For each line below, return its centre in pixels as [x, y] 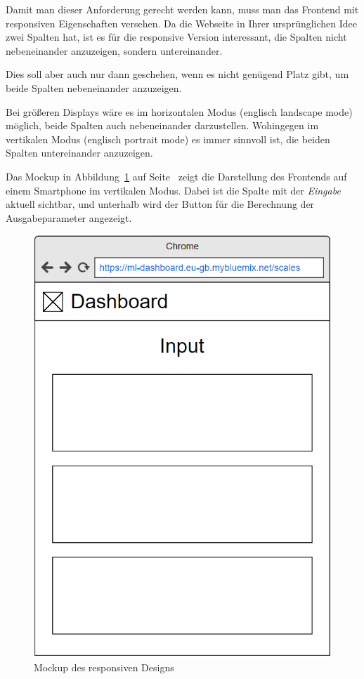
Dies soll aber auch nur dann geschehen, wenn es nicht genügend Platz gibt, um [177, 74]
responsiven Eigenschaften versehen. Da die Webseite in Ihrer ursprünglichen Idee [182, 23]
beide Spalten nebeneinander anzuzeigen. [94, 87]
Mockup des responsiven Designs [104, 667]
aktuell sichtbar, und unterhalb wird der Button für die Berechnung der [160, 204]
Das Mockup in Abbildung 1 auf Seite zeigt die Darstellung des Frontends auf [176, 176]
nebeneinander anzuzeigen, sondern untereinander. [114, 50]
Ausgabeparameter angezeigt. [69, 217]
